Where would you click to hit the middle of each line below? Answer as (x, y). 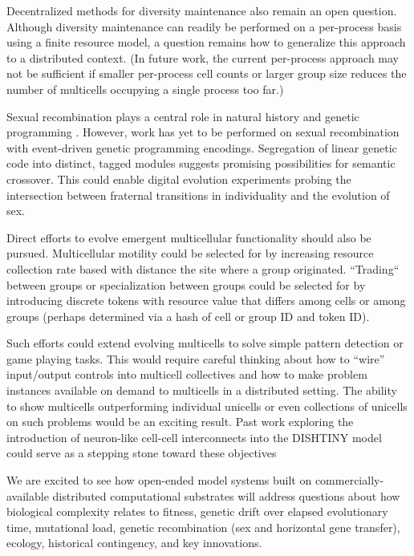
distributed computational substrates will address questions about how (226, 495)
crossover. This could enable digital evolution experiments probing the (179, 179)
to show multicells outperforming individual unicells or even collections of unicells (207, 406)
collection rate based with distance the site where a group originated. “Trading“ (203, 268)
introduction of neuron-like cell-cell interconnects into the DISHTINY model (194, 437)
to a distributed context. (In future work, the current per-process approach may (203, 57)
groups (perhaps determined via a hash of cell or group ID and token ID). (188, 316)
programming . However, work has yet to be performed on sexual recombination (203, 132)
